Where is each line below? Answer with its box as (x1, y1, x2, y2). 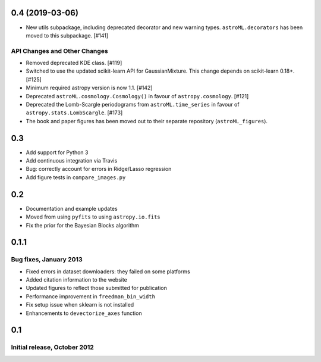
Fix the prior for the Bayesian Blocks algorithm (26, 221, 140, 229)
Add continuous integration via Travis (26, 157, 118, 164)
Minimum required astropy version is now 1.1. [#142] (26, 84, 153, 92)
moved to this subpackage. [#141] (26, 32, 109, 39)
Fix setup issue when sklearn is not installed (26, 301, 134, 308)
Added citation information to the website (26, 276, 128, 283)
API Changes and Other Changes (11, 46, 108, 55)
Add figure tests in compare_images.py (26, 173, 126, 181)
